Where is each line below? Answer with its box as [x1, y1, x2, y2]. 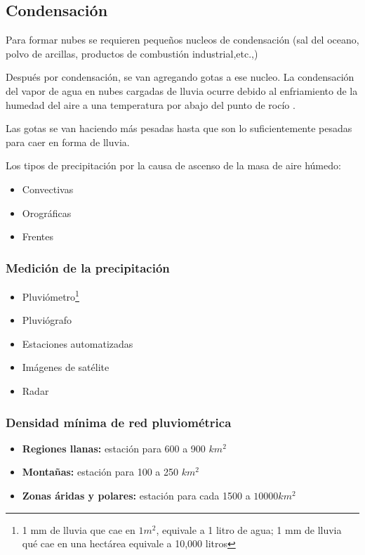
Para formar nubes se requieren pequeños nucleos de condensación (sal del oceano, [6, 32, 359, 47]
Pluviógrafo [22, 313, 72, 327]
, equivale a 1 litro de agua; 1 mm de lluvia [156, 522, 342, 537]
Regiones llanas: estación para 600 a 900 [22, 440, 206, 455]
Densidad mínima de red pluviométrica [6, 413, 232, 431]
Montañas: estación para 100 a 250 [22, 464, 178, 479]
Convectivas [22, 181, 74, 196]
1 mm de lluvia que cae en [22, 522, 135, 537]
